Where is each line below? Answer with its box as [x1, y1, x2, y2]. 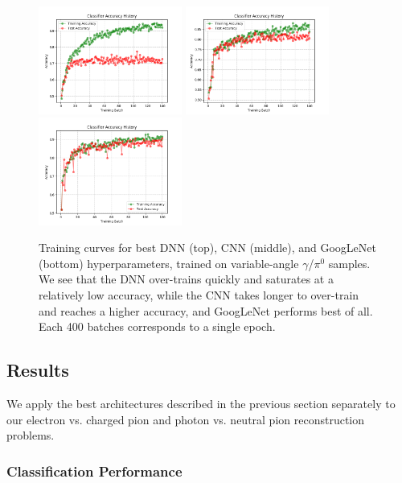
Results [6, 357, 69, 382]
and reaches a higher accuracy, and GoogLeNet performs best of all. [39, 302, 373, 319]
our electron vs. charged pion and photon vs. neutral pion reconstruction [6, 411, 365, 427]
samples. [328, 254, 371, 271]
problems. [6, 427, 55, 444]
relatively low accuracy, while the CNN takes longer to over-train [39, 287, 359, 303]
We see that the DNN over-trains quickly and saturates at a [39, 270, 334, 287]
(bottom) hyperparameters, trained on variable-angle [39, 254, 299, 271]
